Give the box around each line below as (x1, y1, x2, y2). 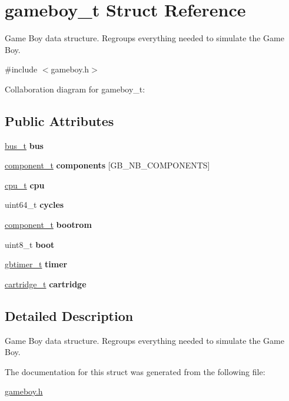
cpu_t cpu (5, 178, 45, 191)
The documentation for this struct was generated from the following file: (5, 365, 265, 377)
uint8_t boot (5, 238, 55, 250)
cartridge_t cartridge (5, 277, 87, 290)
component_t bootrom (5, 218, 92, 231)
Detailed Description (5, 306, 134, 324)
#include (5, 63, 38, 75)
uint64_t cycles (5, 198, 64, 211)
